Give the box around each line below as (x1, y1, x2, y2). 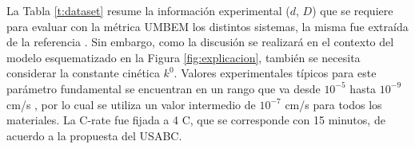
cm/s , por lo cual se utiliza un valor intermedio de (6, 96, 256, 112)
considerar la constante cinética (6, 65, 160, 81)
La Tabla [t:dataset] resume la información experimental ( (6, 2, 290, 18)
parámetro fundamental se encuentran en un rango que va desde (6, 80, 321, 96)
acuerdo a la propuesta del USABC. (6, 127, 182, 143)
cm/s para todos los (285, 96, 382, 112)
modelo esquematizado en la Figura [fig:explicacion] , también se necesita (6, 49, 361, 65)
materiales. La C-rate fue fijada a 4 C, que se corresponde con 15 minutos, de (6, 112, 385, 128)
